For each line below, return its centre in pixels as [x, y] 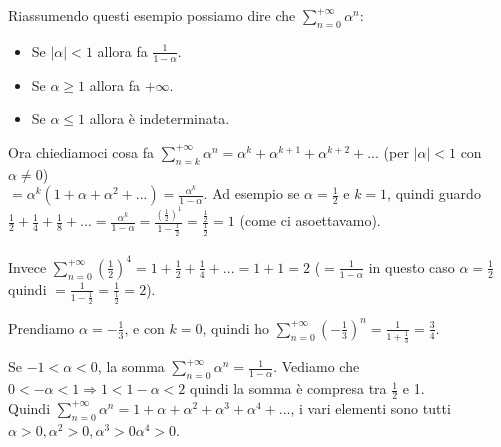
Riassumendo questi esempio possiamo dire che [152, 15]
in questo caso [411, 266]
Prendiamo [41, 327]
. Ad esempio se [251, 193]
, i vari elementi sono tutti [370, 407]
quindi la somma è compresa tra [288, 388]
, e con [144, 327]
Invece [27, 266]
